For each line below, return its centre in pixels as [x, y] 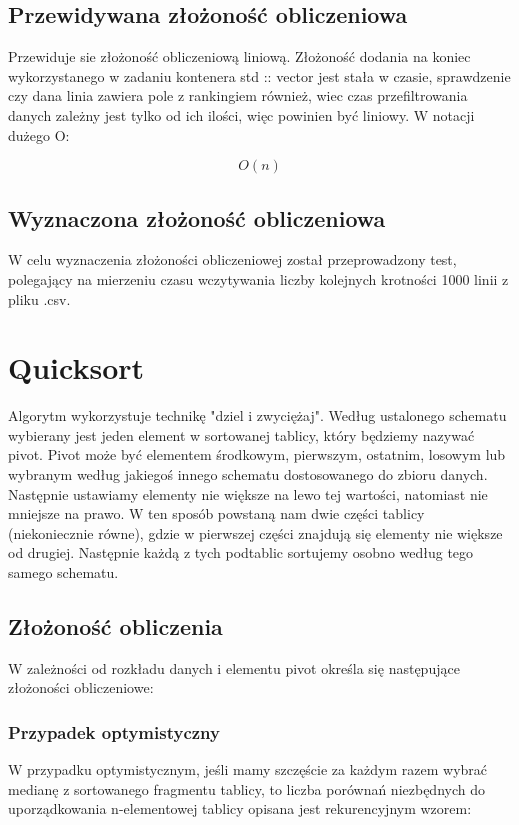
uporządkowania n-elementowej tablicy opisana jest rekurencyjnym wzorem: [240, 808]
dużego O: [39, 134]
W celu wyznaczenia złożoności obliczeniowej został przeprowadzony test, [232, 259]
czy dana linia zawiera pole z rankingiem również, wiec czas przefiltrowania [238, 95]
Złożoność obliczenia [115, 626]
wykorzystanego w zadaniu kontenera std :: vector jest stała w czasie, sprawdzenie [259, 75]
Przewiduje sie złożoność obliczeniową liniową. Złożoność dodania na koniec [239, 56]
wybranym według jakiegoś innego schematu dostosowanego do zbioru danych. [248, 474]
